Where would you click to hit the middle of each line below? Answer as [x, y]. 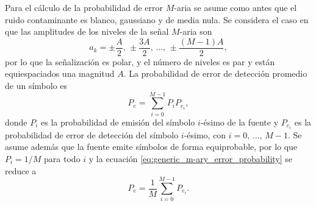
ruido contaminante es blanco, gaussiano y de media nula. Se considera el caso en [157, 19]
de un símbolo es [36, 86]
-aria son [196, 31]
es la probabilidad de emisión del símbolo [118, 122]
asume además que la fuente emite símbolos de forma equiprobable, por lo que [151, 147]
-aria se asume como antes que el [235, 7]
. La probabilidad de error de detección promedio [215, 73]
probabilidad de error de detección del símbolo [92, 134]
